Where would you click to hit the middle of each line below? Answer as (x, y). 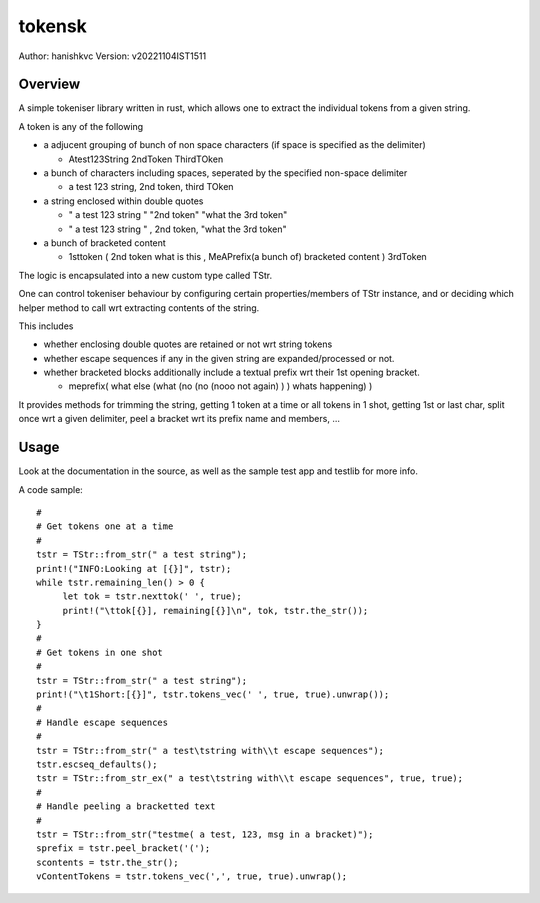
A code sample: (51, 489)
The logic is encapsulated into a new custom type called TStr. (145, 275)
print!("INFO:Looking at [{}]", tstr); (134, 568)
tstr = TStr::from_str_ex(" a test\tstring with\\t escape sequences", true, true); (250, 778)
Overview (49, 84)
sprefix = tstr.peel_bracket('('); (123, 848)
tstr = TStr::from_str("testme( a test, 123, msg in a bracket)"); (205, 834)
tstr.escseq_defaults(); (97, 764)
